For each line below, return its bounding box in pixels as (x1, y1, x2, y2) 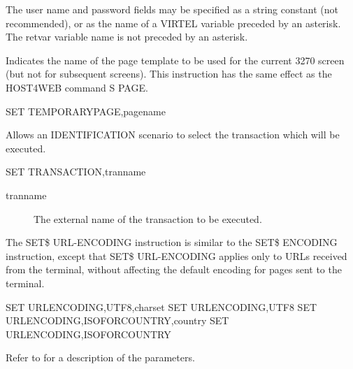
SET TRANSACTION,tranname (6, 164, 146, 179)
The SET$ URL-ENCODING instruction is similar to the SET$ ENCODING (6, 235, 338, 249)
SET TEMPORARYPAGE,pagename (6, 103, 166, 118)
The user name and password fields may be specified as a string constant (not (6, 2, 338, 16)
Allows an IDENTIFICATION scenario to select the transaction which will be (6, 127, 340, 142)
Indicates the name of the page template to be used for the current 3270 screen (6, 52, 345, 67)
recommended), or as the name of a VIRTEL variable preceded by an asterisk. (6, 15, 341, 30)
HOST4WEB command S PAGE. (6, 80, 148, 94)
